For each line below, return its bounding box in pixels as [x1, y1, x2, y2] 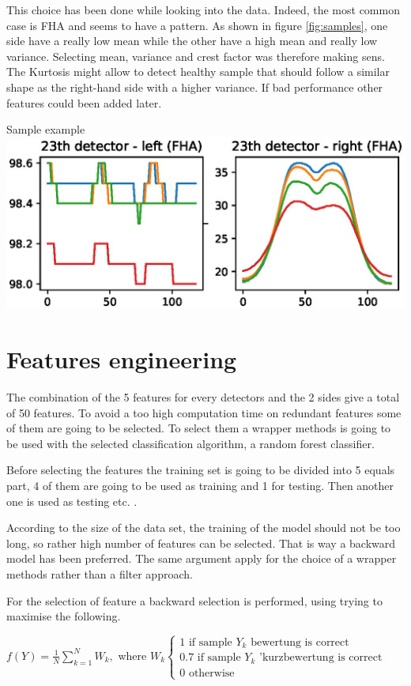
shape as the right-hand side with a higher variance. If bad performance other [6, 78, 383, 95]
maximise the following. [6, 608, 121, 624]
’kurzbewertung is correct [259, 652, 383, 664]
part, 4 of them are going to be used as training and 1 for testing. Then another [6, 477, 394, 493]
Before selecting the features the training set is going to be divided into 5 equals [6, 462, 395, 478]
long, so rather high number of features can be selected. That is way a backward [6, 534, 396, 551]
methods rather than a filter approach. [6, 565, 193, 582]
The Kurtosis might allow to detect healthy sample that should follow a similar [6, 63, 390, 80]
